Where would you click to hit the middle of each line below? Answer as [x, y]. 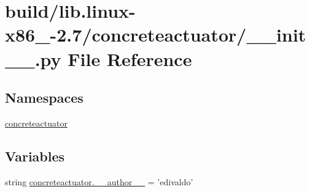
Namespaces [44, 98]
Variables [35, 156]
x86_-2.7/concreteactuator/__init [156, 35]
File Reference [130, 58]
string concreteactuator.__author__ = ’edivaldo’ [99, 181]
